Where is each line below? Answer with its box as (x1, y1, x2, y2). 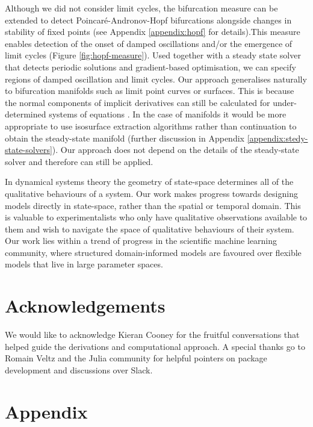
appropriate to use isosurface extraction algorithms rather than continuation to (5, 119, 297, 132)
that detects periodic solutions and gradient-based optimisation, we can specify (5, 60, 296, 73)
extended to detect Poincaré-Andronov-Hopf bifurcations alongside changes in (5, 13, 292, 26)
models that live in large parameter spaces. (5, 258, 163, 270)
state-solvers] (5, 143, 52, 156)
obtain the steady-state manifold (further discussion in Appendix (5, 131, 244, 144)
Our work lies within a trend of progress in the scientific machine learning (5, 234, 277, 247)
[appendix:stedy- (247, 131, 308, 144)
